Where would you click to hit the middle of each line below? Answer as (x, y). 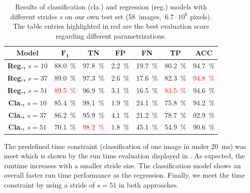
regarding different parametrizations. (111, 35)
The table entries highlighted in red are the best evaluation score (111, 26)
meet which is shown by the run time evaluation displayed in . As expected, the (125, 156)
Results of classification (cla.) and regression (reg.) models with (111, 6)
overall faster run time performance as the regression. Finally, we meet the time (125, 175)
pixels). (201, 16)
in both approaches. (149, 184)
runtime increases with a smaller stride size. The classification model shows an (123, 165)
